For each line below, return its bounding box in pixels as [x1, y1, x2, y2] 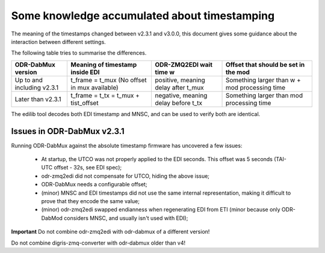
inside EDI [70, 68, 100, 76]
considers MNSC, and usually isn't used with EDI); [64, 214, 188, 222]
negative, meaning [155, 91, 208, 99]
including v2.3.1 [14, 83, 59, 91]
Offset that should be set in [225, 60, 305, 69]
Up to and [14, 76, 43, 84]
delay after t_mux [155, 83, 204, 91]
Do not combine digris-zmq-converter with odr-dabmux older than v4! [11, 239, 186, 246]
